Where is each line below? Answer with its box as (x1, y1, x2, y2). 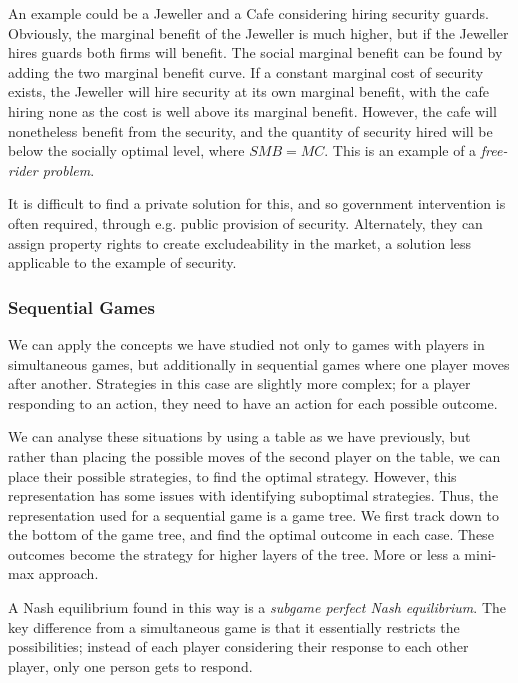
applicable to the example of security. (8, 252, 237, 273)
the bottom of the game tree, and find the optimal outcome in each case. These (8, 524, 494, 545)
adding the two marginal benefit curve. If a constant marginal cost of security (8, 61, 484, 82)
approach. (38, 563, 99, 584)
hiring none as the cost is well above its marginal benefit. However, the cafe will (8, 100, 497, 121)
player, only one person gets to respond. (8, 655, 253, 676)
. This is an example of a (324, 140, 477, 161)
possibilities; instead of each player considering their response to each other (8, 636, 469, 657)
